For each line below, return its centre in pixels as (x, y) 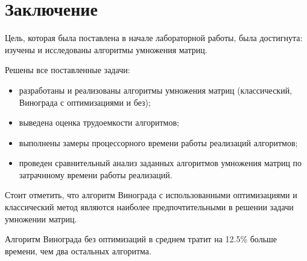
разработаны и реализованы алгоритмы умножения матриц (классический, (156, 90)
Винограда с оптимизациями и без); (85, 102)
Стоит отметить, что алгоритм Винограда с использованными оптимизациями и (151, 195)
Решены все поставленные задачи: (68, 70)
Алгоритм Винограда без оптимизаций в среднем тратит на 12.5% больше (141, 239)
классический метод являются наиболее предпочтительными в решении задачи (149, 207)
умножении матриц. (41, 218)
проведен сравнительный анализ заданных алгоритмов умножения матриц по (160, 163)
